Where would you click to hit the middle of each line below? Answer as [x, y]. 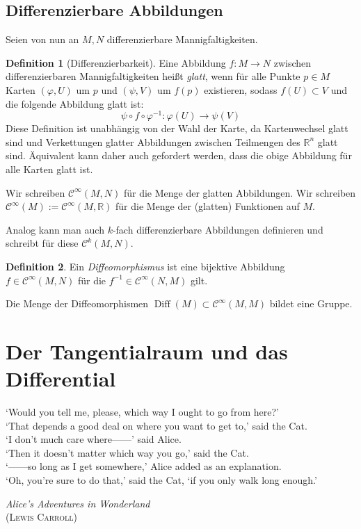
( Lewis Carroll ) [41, 517]
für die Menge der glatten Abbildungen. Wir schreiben [240, 192]
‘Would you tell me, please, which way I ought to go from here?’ [142, 412]
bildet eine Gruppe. [311, 303]
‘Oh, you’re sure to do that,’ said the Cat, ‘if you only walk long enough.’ [161, 480]
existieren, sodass [241, 89]
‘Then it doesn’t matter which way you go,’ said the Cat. [127, 452]
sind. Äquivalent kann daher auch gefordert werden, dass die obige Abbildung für [179, 155]
